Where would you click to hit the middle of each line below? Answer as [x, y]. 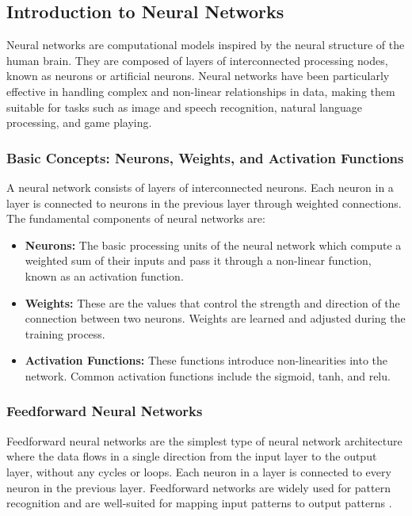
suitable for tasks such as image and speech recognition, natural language [184, 107]
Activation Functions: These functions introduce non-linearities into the [206, 360]
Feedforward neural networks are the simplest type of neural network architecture [204, 440]
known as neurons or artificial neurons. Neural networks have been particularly [198, 76]
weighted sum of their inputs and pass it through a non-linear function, [198, 260]
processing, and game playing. [79, 122]
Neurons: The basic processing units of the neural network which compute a [213, 245]
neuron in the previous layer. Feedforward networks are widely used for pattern [198, 487]
